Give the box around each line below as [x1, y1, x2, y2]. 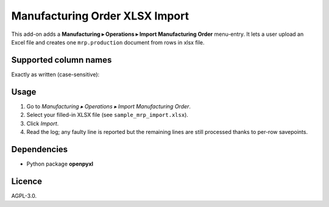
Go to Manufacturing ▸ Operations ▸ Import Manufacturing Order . [26, 102, 191, 110]
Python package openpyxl [26, 160, 94, 167]
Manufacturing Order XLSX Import [11, 9, 189, 23]
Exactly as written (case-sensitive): [11, 71, 100, 78]
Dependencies [11, 144, 68, 155]
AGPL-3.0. [11, 192, 37, 199]
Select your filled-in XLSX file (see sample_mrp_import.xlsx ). [26, 111, 189, 119]
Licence [11, 176, 43, 186]
